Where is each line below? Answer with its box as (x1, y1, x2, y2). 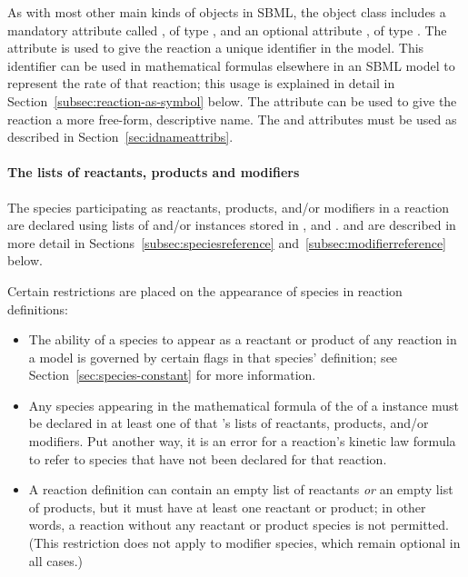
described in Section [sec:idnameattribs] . (7, 127, 234, 146)
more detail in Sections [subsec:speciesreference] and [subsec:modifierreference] (7, 233, 447, 252)
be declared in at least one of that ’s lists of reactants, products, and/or (28, 413, 429, 433)
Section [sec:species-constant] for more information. (28, 365, 316, 384)
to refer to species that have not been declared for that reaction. (28, 449, 387, 468)
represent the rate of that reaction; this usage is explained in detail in (7, 74, 395, 93)
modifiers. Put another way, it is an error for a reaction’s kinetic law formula (28, 432, 456, 451)
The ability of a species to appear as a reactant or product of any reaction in (28, 330, 457, 349)
